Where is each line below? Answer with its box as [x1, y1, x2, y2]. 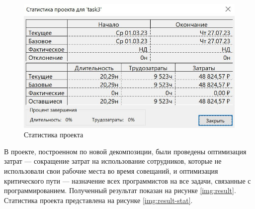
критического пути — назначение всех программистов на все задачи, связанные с [4, 175, 251, 186]
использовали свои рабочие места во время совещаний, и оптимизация [4, 165, 218, 176]
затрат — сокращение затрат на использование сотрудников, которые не [4, 156, 222, 166]
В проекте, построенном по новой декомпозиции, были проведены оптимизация [4, 146, 247, 156]
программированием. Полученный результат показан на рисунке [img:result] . [4, 185, 236, 196]
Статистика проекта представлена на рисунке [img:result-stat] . [4, 195, 193, 205]
